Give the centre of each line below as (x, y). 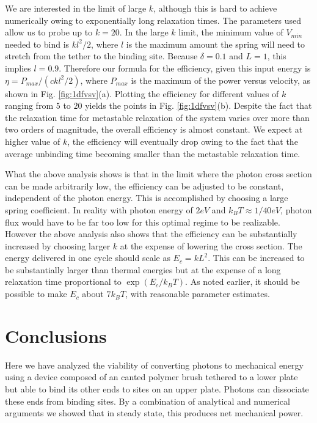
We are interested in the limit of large (76, 8)
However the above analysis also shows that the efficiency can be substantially (151, 234)
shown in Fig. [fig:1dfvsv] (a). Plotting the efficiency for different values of (142, 93)
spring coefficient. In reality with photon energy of (99, 209)
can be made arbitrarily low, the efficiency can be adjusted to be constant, (144, 186)
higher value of (33, 141)
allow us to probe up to (49, 32)
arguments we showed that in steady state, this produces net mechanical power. (154, 413)
